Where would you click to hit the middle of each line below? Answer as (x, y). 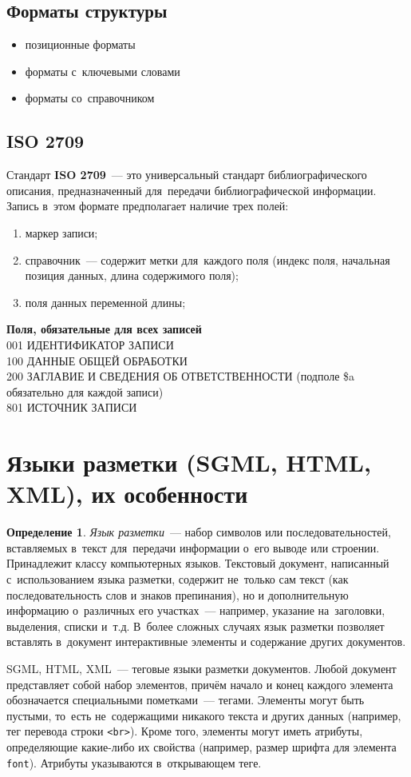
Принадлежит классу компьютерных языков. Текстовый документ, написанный (198, 563)
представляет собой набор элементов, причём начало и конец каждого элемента (200, 684)
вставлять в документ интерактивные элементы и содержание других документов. (206, 642)
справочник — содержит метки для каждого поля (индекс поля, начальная (207, 259)
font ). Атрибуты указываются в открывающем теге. (134, 762)
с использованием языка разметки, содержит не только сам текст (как (178, 579)
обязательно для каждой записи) (85, 391)
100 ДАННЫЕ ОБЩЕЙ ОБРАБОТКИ (97, 360)
